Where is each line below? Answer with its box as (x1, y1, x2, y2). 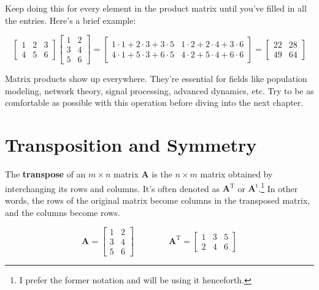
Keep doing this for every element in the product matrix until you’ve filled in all (5, 2, 307, 14)
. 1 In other (258, 180, 298, 195)
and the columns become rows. (5, 206, 120, 218)
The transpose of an (5, 168, 86, 180)
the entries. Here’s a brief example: (5, 13, 136, 26)
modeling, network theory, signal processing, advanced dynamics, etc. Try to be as (5, 84, 314, 97)
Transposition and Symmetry (5, 132, 257, 157)
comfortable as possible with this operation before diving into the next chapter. (5, 96, 304, 109)
